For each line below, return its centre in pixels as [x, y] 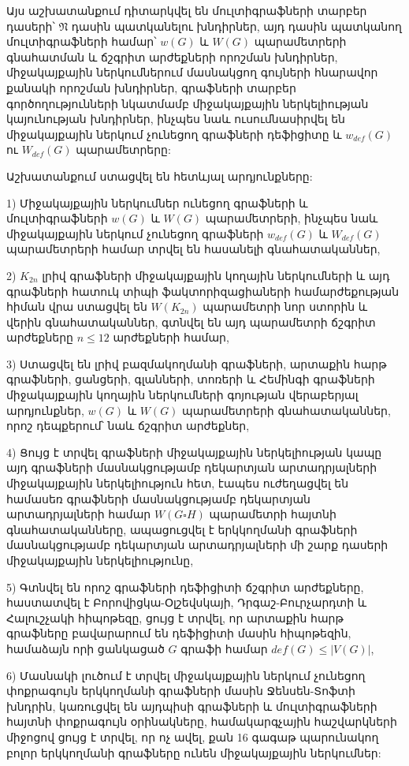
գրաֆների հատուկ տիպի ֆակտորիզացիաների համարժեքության [203, 291]
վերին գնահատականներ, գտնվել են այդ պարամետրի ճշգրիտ [191, 321]
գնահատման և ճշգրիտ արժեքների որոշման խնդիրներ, [172, 56]
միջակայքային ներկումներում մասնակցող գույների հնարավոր [192, 72]
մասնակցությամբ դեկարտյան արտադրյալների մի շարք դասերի [197, 545]
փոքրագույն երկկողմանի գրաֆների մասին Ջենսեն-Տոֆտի [181, 691]
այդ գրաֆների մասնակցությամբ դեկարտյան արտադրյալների [192, 467]
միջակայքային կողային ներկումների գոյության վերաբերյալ [182, 395]
